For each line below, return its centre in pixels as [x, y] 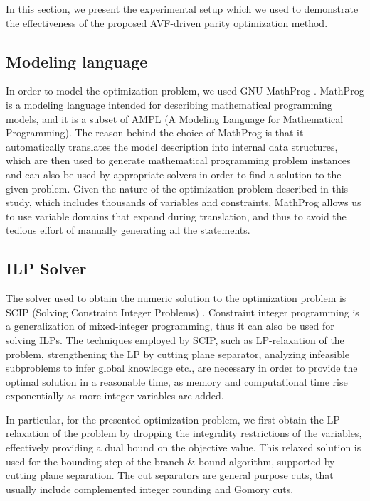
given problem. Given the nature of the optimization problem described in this [177, 188]
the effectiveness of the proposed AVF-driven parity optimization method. [167, 22]
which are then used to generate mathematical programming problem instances [178, 160]
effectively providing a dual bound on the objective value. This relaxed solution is [184, 447]
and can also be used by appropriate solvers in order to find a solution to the [174, 174]
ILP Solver [46, 268]
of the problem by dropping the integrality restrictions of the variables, [207, 433]
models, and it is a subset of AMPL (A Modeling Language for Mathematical [175, 118]
